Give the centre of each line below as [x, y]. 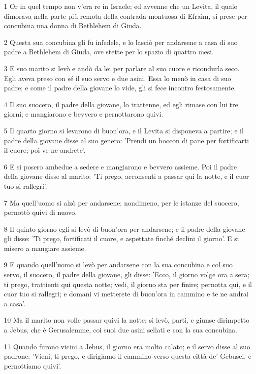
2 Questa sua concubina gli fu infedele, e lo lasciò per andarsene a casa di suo [121, 42]
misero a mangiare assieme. [45, 248]
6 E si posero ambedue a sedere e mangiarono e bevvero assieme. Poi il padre [121, 166]
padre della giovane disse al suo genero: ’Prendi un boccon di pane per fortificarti [127, 140]
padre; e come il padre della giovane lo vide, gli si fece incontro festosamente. [120, 88]
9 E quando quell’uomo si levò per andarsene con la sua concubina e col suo [118, 265]
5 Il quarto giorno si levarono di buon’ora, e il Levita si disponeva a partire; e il [124, 130]
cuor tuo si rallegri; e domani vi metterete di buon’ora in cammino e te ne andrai [126, 294]
